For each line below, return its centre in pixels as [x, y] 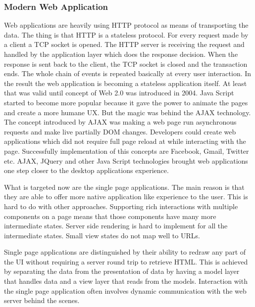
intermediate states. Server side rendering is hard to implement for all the [116, 226]
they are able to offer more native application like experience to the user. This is [126, 197]
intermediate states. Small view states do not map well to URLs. [102, 235]
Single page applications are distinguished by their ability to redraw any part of [125, 252]
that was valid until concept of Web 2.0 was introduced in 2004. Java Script [119, 93]
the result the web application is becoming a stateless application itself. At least [126, 83]
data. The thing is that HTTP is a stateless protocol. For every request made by [126, 34]
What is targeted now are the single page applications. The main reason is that [124, 187]
